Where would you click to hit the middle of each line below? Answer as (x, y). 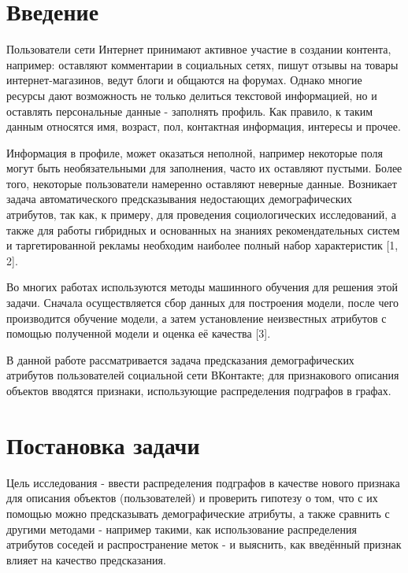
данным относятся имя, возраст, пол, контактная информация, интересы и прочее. (204, 126)
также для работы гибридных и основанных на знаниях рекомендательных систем (203, 229)
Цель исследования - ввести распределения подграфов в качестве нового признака (203, 482)
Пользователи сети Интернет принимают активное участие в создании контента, (199, 49)
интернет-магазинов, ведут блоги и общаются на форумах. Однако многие (184, 80)
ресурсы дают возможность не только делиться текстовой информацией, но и (192, 95)
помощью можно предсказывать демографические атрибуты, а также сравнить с (198, 513)
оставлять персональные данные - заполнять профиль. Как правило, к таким (190, 111)
